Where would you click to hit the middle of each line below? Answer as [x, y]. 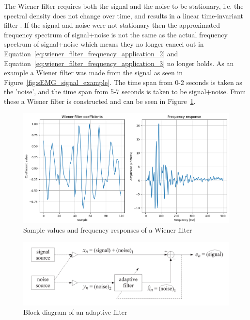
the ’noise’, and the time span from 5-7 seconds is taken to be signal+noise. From [125, 92]
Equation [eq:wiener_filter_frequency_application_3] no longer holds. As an [119, 63]
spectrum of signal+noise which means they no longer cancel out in [104, 44]
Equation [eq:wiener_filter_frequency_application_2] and [91, 53]
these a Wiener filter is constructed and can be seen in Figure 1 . [100, 101]
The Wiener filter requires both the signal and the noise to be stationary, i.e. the [124, 6]
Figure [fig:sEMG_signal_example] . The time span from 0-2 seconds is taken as [123, 82]
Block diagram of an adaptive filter [75, 312]
